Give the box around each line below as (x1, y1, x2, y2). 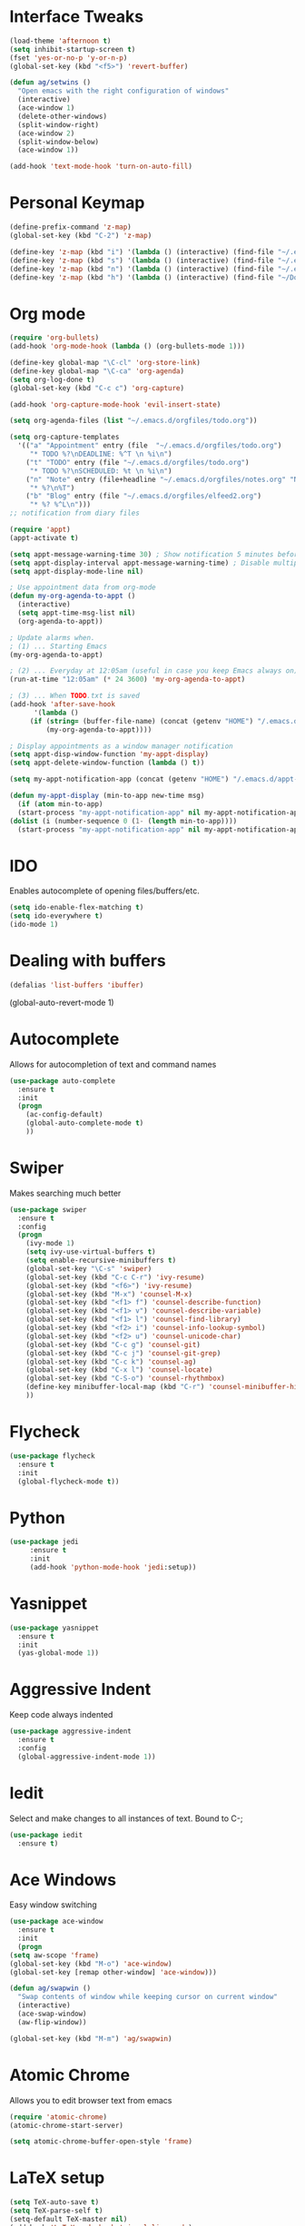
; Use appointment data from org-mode (9, 583, 156, 592)
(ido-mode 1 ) (9, 920, 59, 930)
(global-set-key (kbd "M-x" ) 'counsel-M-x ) (25, 1289, 193, 1299)
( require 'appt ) (9, 525, 71, 535)
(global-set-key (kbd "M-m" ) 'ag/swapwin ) (9, 2034, 172, 2044)
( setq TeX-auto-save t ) (9, 2198, 100, 2207)
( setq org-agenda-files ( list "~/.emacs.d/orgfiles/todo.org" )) (9, 416, 258, 426)
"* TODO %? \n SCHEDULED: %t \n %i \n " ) (29, 466, 172, 476)
